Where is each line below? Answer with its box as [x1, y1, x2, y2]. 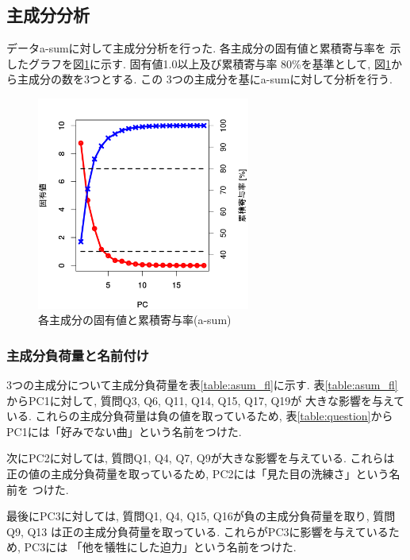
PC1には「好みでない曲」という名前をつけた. [6, 423, 242, 439]
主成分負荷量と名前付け [6, 345, 149, 365]
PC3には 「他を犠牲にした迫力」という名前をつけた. [24, 539, 297, 555]
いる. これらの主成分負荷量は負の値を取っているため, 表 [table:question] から [6, 407, 393, 424]
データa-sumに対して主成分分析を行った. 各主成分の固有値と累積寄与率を [6, 40, 386, 56]
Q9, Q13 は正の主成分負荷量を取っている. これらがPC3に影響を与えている [6, 523, 389, 539]
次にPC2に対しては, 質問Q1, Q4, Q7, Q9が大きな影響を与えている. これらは [6, 450, 395, 466]
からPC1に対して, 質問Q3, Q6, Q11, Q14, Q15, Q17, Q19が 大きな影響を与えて [6, 392, 405, 408]
